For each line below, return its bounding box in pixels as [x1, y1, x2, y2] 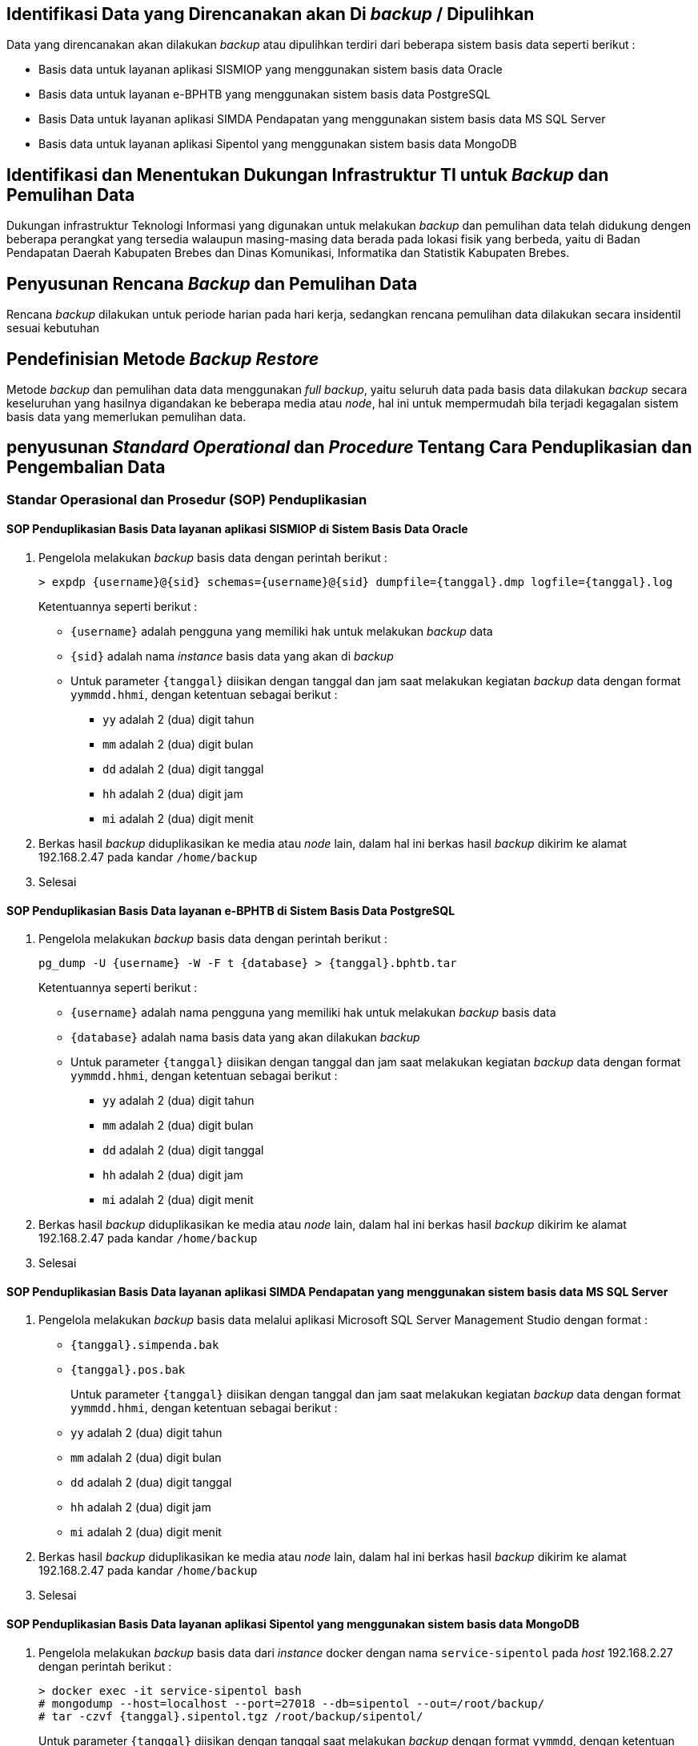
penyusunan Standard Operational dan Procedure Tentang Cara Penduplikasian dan [6, 437, 692, 458]
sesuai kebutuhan [6, 321, 100, 335]
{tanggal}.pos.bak [70, 1363, 186, 1377]
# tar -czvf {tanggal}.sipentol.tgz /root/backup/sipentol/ [38, 1709, 423, 1723]
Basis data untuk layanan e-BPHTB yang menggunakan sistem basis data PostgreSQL [38, 87, 491, 102]
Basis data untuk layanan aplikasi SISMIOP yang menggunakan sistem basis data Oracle [38, 62, 503, 77]
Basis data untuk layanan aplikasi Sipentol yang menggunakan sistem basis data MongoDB [38, 137, 517, 151]
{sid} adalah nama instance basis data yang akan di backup [70, 649, 394, 664]
